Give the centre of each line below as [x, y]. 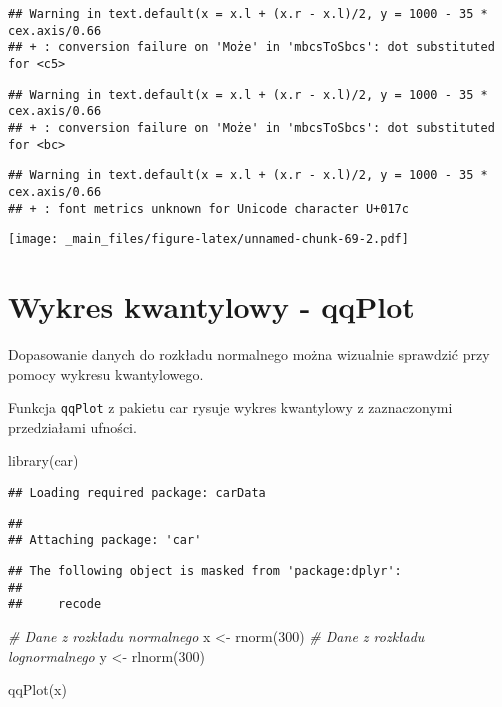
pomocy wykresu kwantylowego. [106, 373]
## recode [55, 604]
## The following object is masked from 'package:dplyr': [205, 571]
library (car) [43, 460]
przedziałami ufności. [72, 426]
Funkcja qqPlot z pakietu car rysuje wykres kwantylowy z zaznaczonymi [230, 407]
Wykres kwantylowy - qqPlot [211, 306]
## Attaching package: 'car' [105, 540]
